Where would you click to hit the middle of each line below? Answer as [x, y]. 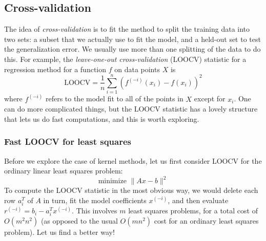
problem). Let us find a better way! [59, 232]
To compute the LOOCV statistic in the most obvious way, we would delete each [131, 190]
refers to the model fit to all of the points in [114, 98]
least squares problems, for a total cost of [193, 211]
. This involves [95, 211]
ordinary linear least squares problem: [64, 171]
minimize [112, 181]
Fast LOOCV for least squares [68, 141]
